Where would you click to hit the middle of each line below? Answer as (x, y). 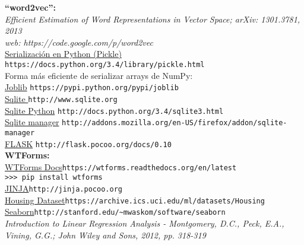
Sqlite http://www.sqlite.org (61, 98)
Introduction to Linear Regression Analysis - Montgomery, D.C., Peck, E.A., (145, 223)
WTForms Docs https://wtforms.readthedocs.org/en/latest (121, 166)
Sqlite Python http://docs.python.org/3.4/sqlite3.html (114, 110)
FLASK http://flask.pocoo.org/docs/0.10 (88, 143)
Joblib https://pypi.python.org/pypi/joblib (92, 87)
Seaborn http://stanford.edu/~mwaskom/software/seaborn (115, 211)
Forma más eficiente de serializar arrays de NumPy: (99, 75)
